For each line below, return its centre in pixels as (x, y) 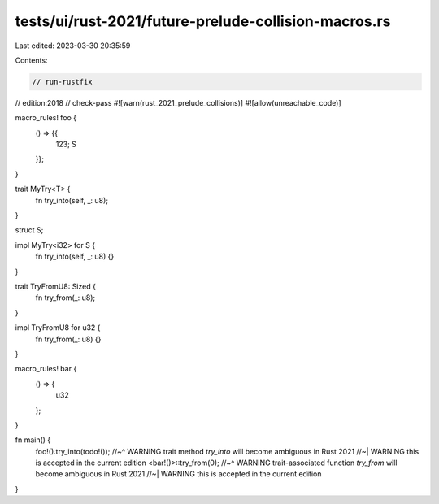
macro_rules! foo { (46, 118)
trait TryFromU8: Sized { (56, 286)
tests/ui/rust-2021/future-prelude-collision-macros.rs (203, 21)
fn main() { (33, 440)
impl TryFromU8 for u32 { (58, 328)
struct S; (29, 230)
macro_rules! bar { (46, 369)
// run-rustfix (62, 82)
